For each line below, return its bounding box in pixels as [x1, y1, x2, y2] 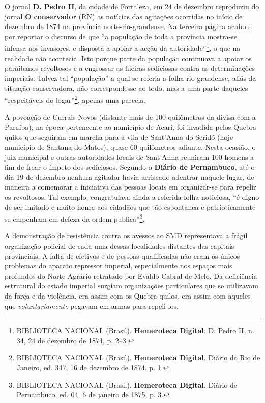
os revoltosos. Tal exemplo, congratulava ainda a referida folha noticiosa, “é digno [5, 192, 259, 202]
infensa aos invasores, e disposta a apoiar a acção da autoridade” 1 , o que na [5, 41, 241, 53]
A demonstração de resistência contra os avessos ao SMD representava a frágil [5, 230, 248, 241]
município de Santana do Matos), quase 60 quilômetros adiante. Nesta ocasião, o [5, 142, 256, 152]
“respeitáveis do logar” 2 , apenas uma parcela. [5, 93, 146, 105]
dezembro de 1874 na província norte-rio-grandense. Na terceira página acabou [5, 21, 250, 32]
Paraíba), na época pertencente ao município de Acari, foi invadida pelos [5, 121, 231, 132]
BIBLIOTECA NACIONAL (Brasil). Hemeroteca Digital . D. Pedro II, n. [16, 325, 254, 336]
